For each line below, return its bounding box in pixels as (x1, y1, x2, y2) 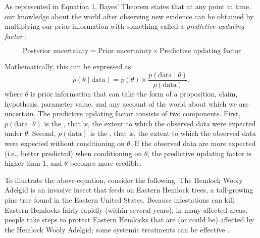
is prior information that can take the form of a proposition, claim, (30, 88, 238, 99)
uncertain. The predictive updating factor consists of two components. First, (5, 108, 241, 119)
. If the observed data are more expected (130, 138, 256, 148)
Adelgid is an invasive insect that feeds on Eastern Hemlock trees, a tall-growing (5, 184, 253, 195)
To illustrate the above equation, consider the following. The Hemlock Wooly (5, 174, 243, 185)
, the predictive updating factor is (147, 148, 252, 158)
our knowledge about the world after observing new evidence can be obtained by (5, 11, 254, 21)
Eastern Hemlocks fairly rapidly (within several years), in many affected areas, (5, 204, 247, 215)
